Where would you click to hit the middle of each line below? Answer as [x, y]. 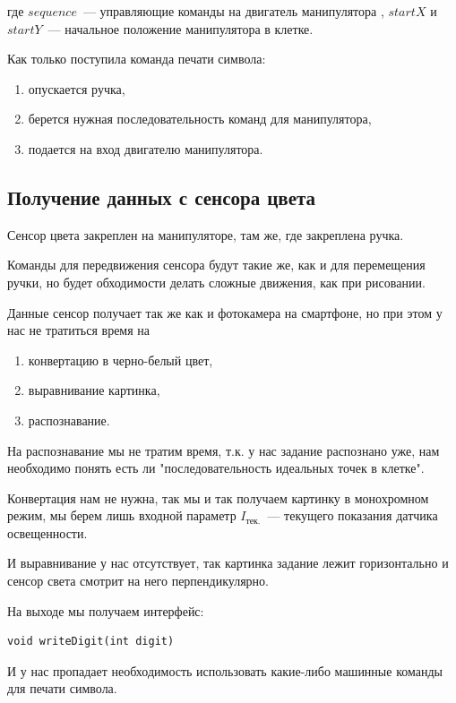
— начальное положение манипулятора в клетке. [181, 28]
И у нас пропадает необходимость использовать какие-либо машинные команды [225, 670]
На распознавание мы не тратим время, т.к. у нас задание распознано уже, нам [224, 450]
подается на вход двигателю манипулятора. [146, 148]
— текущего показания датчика [353, 515]
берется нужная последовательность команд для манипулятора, [200, 119]
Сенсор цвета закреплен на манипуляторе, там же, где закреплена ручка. [206, 234]
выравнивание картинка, [94, 390]
